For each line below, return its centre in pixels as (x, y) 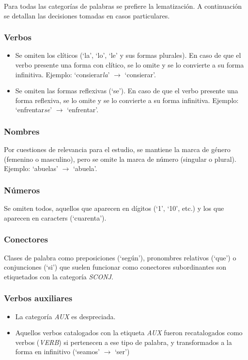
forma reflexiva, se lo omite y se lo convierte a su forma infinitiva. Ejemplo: (127, 100)
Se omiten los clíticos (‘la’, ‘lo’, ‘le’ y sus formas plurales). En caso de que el (128, 55)
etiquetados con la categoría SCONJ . (59, 276)
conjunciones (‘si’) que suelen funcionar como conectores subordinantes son (115, 267)
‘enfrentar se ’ (34, 110)
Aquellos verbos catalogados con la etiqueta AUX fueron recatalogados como (129, 333)
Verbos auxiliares (38, 298)
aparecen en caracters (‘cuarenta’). (55, 217)
